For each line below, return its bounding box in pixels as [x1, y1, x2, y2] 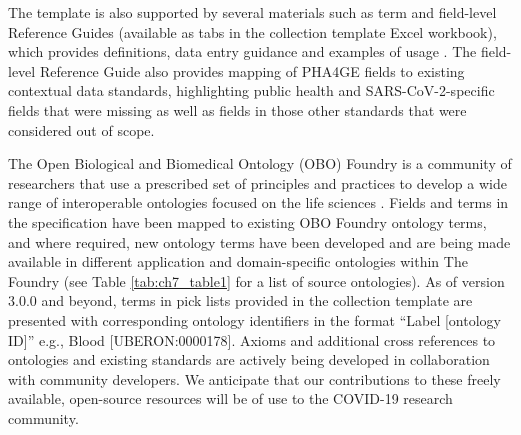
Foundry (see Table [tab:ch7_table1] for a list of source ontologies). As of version [8, 270, 505, 291]
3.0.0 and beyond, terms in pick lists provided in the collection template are [8, 290, 473, 311]
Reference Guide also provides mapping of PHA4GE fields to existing [39, 60, 465, 81]
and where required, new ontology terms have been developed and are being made [8, 231, 511, 252]
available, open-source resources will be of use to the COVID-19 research [8, 388, 453, 409]
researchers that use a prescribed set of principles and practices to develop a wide [8, 172, 507, 193]
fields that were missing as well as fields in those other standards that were [8, 99, 467, 120]
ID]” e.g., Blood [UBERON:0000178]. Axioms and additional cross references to [8, 329, 496, 350]
